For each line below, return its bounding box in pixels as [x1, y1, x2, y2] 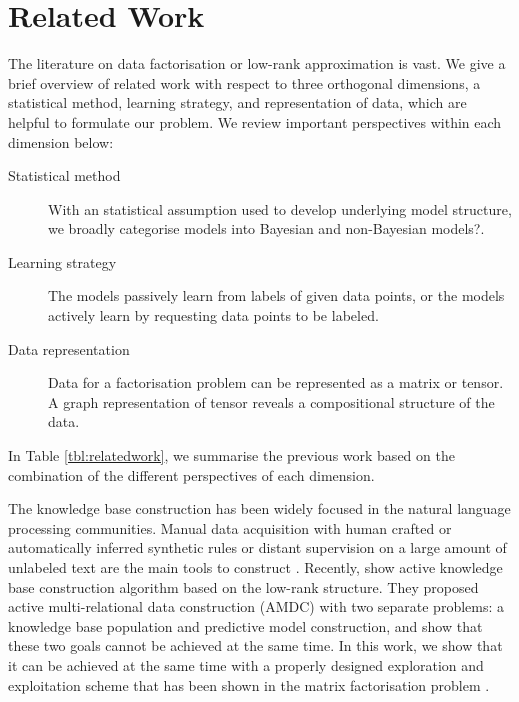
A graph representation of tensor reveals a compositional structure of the [48, 391, 495, 412]
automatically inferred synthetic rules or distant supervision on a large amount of [8, 537, 507, 558]
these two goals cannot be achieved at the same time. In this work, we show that [8, 635, 503, 656]
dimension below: [8, 131, 114, 152]
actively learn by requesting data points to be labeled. [48, 305, 379, 326]
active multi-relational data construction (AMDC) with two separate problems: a [8, 596, 505, 617]
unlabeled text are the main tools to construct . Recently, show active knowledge [8, 557, 503, 577]
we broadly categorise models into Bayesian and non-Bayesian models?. [48, 218, 485, 239]
